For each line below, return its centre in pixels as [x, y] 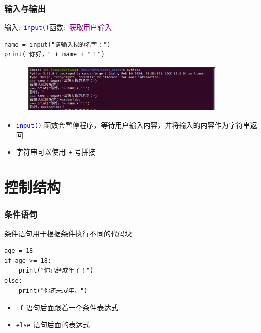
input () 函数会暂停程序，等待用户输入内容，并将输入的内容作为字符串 [133, 125]
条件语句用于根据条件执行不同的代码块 [68, 233]
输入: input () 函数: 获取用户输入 [58, 27]
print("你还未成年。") [53, 291]
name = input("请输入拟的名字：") [57, 44]
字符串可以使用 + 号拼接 [56, 152]
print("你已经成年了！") [56, 271]
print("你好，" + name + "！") [54, 55]
